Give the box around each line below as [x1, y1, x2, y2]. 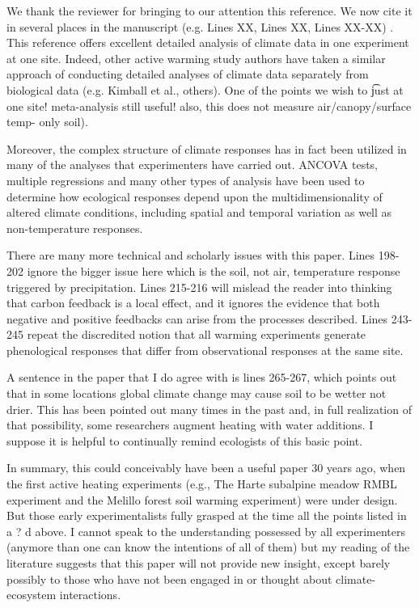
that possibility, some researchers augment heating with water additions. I [6, 416, 374, 433]
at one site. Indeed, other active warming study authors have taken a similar [6, 49, 386, 66]
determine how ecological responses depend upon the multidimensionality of [6, 188, 383, 205]
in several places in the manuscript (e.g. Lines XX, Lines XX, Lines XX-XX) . [6, 18, 394, 35]
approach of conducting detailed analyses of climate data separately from [6, 65, 369, 82]
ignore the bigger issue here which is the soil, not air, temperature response [27, 262, 400, 279]
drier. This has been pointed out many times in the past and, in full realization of [6, 400, 412, 417]
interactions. [59, 586, 121, 603]
